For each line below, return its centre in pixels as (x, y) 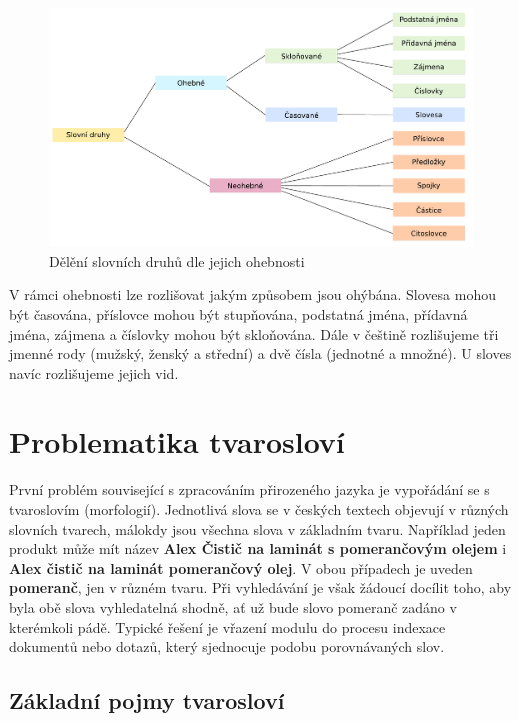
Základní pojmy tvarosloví (147, 700)
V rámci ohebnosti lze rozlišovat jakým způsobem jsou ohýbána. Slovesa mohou (252, 294)
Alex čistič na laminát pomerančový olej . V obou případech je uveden (241, 567)
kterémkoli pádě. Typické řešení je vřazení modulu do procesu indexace (227, 626)
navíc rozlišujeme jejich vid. (94, 372)
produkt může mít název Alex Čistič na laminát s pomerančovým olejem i (258, 548)
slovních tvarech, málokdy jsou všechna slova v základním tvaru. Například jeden (257, 528)
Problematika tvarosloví (177, 441)
